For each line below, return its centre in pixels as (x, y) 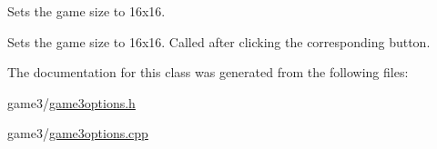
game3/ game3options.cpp (78, 133)
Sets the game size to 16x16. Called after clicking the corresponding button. (219, 41)
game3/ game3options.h (71, 102)
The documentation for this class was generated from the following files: (208, 72)
